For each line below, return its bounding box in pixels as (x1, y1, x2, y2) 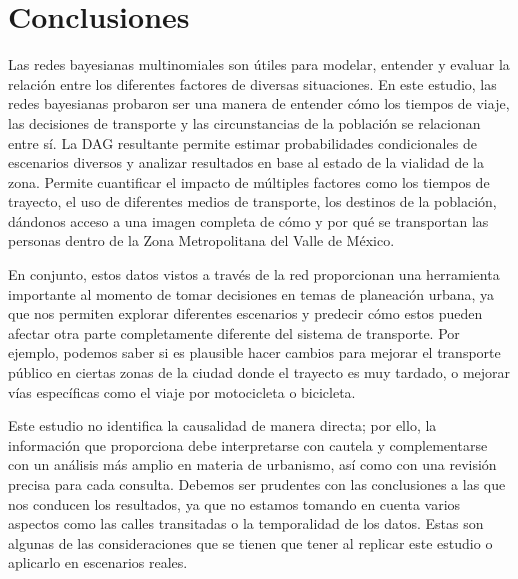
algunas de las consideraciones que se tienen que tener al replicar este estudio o (8, 532, 493, 553)
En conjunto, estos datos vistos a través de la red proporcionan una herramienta (8, 264, 500, 285)
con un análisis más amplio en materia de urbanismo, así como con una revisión (8, 454, 497, 475)
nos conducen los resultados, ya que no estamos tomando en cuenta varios (8, 493, 461, 514)
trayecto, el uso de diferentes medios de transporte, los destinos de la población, (8, 191, 497, 212)
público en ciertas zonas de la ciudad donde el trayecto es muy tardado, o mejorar (8, 362, 511, 383)
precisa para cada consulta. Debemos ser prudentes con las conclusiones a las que (8, 474, 506, 494)
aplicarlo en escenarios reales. (8, 552, 188, 573)
